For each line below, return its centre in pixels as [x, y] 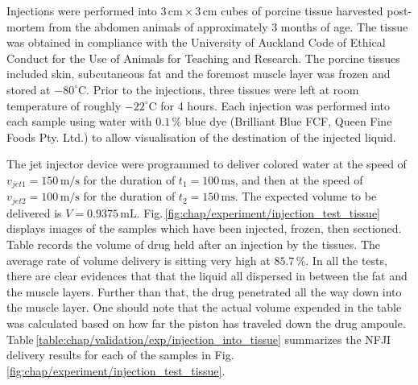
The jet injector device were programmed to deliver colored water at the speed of [207, 164]
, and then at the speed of [299, 179]
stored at [29, 89]
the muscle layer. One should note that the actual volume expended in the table [204, 307]
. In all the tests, [346, 260]
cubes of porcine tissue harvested [302, 10]
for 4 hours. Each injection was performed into [275, 105]
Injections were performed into [82, 10]
